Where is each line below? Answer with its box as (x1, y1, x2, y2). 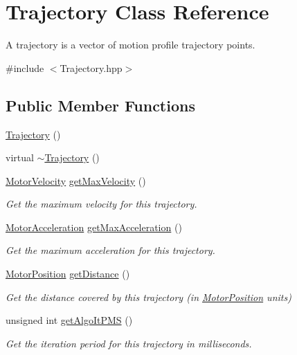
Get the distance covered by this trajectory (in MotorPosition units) (6, 289, 291, 304)
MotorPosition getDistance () (6, 266, 130, 281)
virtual (6, 150, 34, 165)
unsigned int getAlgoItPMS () (6, 313, 133, 327)
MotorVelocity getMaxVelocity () (6, 173, 146, 188)
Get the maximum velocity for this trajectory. (6, 197, 197, 211)
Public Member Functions (6, 94, 195, 116)
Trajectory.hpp (60, 60, 123, 75)
